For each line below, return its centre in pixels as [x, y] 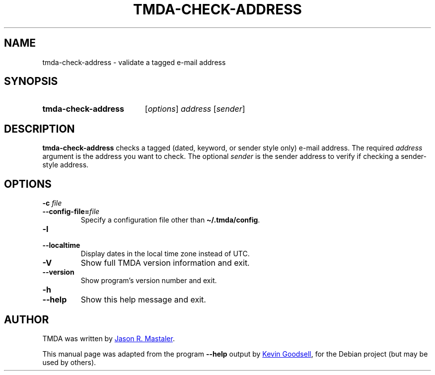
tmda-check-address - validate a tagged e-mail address [134, 62]
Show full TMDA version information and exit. [165, 263]
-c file [52, 203]
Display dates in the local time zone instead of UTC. [165, 254]
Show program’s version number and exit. [149, 281]
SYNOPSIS [31, 81]
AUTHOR [27, 319]
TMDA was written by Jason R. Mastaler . [109, 338]
